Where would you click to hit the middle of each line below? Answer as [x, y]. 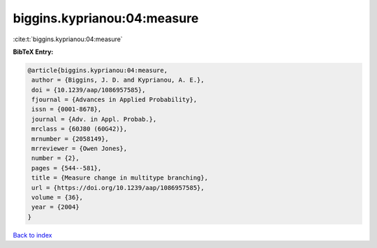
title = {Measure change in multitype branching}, [120, 178]
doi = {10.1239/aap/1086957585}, [89, 90]
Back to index [32, 235]
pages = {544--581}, [67, 168]
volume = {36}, [58, 197]
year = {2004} [56, 207]
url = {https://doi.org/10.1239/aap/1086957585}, [118, 188]
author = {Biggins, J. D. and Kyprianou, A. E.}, [118, 80]
